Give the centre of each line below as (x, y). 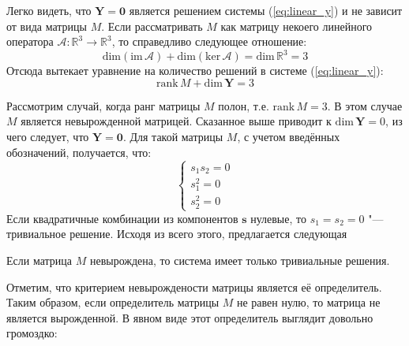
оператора (30, 41)
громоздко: (32, 333)
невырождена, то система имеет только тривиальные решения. (240, 260)
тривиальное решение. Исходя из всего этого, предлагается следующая (177, 234)
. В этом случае (365, 105)
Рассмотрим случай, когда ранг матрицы (103, 105)
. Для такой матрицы (173, 137)
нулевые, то (278, 218)
